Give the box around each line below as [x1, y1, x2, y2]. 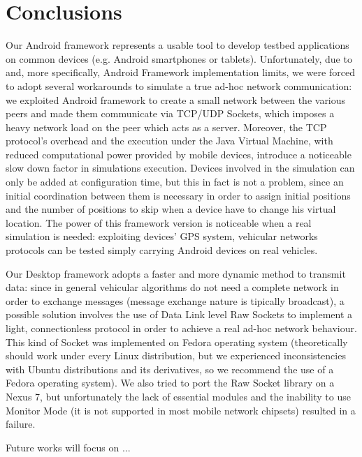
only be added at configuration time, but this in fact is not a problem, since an [6, 174, 344, 189]
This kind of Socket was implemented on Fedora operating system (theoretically [6, 334, 348, 349]
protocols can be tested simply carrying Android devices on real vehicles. [6, 243, 318, 257]
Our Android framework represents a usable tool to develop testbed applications [6, 38, 349, 52]
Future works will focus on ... [6, 440, 131, 454]
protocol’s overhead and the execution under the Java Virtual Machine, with [6, 133, 333, 148]
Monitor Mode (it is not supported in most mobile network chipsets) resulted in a [6, 403, 356, 417]
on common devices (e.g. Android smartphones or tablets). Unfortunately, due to [6, 51, 352, 66]
